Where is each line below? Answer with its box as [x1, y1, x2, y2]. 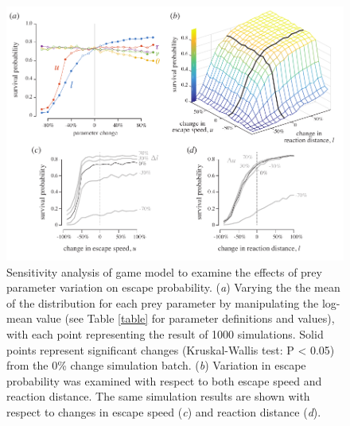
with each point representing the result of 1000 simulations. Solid [6, 325, 324, 342]
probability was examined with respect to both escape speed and [6, 372, 322, 389]
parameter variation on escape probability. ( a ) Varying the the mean [6, 279, 340, 296]
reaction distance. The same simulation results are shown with [6, 388, 310, 405]
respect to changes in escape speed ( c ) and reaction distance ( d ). [6, 403, 321, 420]
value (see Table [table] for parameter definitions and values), [36, 310, 335, 327]
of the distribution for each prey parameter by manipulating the [6, 294, 319, 311]
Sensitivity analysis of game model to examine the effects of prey [6, 263, 322, 280]
